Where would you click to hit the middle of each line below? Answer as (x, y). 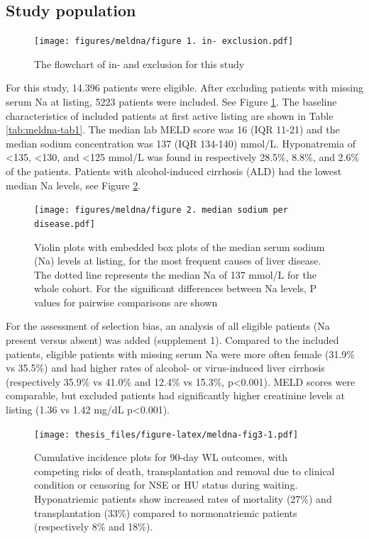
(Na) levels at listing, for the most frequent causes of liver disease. (178, 261)
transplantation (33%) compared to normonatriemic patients (166, 512)
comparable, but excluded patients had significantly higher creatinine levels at (175, 395)
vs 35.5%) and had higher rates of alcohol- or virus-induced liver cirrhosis (165, 368)
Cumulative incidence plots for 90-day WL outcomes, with (161, 457)
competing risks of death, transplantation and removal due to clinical (184, 471)
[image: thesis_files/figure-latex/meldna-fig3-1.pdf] (166, 434)
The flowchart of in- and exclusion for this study (139, 63)
